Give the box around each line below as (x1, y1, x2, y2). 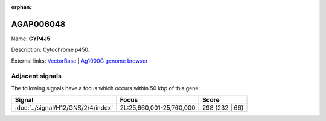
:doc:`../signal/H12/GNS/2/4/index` (14, 104, 113, 112)
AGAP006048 (11, 19, 66, 29)
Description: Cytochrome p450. (11, 46, 90, 54)
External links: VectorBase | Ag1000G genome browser (11, 57, 148, 64)
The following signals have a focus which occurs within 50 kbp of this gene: (11, 84, 200, 92)
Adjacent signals (11, 72, 62, 81)
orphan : (11, 4, 32, 10)
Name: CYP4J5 (11, 35, 51, 42)
